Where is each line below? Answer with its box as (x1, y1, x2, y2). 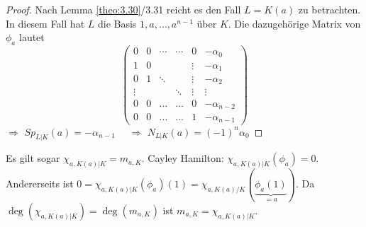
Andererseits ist (6, 176, 74, 191)
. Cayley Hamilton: (141, 151, 224, 165)
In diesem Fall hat (6, 16, 85, 30)
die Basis (97, 16, 137, 30)
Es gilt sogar (6, 151, 60, 165)
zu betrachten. (298, 2, 361, 16)
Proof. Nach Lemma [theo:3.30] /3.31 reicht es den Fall (6, 2, 241, 16)
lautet (18, 30, 45, 45)
